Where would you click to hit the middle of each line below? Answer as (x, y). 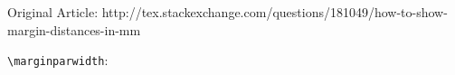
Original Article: (53, 12)
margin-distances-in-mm (74, 29)
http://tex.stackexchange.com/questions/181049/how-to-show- (275, 12)
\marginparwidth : (58, 60)
